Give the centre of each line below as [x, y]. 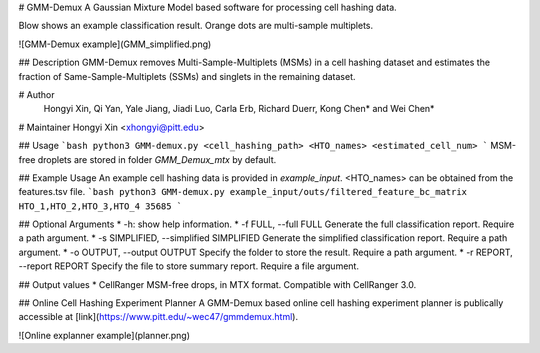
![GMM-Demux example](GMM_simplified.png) [115, 44]
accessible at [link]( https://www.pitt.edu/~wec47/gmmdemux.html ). [158, 317]
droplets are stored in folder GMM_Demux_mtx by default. [157, 159]
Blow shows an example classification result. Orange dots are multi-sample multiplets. [196, 26]
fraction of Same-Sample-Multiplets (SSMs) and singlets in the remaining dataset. [187, 76]
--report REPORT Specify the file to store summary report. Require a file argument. [189, 266]
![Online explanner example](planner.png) [104, 335]
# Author [36, 94]
